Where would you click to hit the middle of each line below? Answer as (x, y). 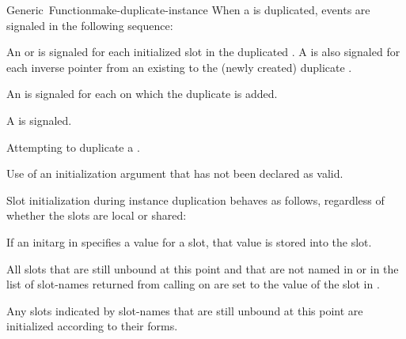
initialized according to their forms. (92, 326)
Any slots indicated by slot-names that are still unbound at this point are (185, 310)
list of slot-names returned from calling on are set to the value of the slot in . (193, 284)
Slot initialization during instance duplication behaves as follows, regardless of (195, 200)
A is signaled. (39, 120)
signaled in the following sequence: (90, 25)
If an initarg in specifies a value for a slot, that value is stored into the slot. (189, 241)
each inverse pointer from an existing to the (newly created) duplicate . (179, 67)
